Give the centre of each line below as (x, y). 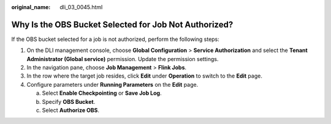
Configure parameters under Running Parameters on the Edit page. (112, 84)
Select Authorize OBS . (71, 111)
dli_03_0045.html (81, 7)
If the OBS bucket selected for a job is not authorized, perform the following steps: (116, 39)
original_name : (31, 7)
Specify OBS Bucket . (69, 101)
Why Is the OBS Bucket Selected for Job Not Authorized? (122, 24)
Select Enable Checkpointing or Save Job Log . (102, 93)
